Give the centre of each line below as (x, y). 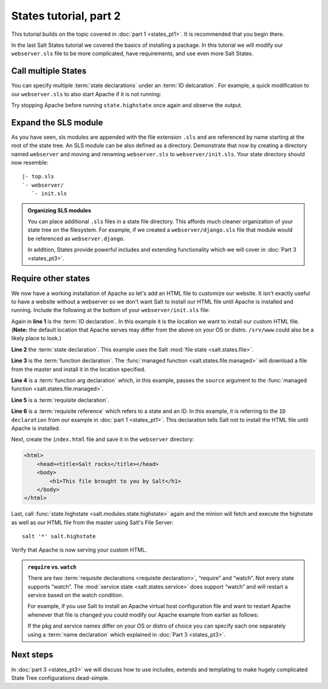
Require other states (51, 279)
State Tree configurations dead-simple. (60, 677)
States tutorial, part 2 (66, 16)
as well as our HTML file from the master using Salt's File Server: (92, 522)
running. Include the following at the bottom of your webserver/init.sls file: (111, 310)
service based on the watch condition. (76, 595)
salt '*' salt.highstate (59, 536)
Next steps (32, 655)
